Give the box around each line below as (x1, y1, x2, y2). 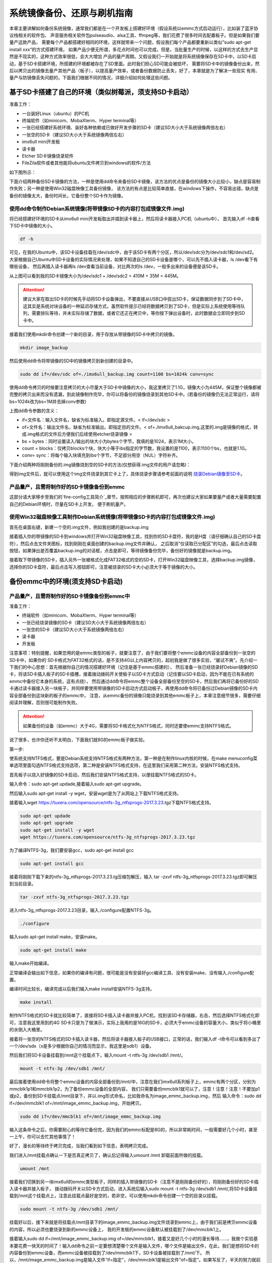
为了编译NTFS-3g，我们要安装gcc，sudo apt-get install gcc (9, 847, 134, 853)
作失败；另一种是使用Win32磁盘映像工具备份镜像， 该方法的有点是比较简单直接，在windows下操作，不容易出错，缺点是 (9, 185, 259, 191)
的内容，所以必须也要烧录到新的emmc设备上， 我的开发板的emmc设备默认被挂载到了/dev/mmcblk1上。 (9, 1226, 224, 1232)
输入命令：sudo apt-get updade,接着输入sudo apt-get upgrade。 (9, 781, 145, 787)
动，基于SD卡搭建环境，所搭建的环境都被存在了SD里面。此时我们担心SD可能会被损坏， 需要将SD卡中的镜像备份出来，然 (9, 61, 260, 67)
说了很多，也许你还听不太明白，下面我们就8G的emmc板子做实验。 (9, 737, 148, 743)
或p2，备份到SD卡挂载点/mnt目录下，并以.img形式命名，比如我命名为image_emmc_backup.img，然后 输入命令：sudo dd (9, 1093, 261, 1099)
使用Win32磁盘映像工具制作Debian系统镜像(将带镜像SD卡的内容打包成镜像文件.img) (9, 513, 215, 520)
